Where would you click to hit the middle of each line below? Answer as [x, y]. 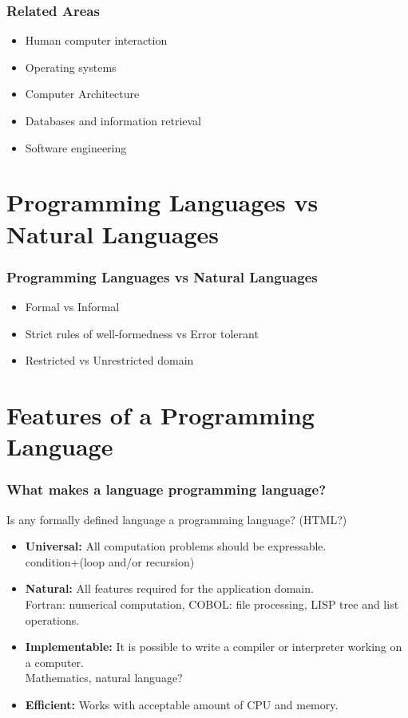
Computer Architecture [82, 94]
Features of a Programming [160, 414]
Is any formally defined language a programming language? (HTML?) [177, 519]
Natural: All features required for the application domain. [169, 588]
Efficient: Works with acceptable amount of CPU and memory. [182, 704]
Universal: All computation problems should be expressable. [176, 546]
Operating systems [71, 67]
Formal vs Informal [72, 306]
